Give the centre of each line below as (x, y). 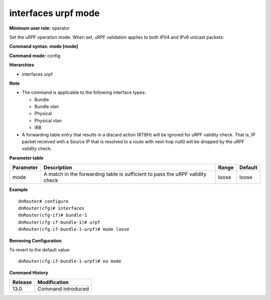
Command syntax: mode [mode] (44, 46)
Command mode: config (35, 56)
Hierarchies (22, 65)
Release (22, 282)
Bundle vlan (47, 107)
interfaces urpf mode (54, 13)
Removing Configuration (36, 240)
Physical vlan (48, 120)
